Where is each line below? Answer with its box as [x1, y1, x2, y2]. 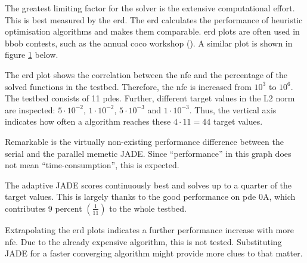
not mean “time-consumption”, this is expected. [5, 159, 179, 171]
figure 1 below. [5, 48, 58, 61]
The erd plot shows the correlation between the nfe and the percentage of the [5, 68, 287, 81]
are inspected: [5, 103, 55, 116]
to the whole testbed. [109, 202, 187, 214]
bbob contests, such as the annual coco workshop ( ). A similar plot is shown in [5, 36, 293, 49]
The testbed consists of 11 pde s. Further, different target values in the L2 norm [5, 92, 295, 104]
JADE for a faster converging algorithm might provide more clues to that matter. [5, 247, 303, 259]
